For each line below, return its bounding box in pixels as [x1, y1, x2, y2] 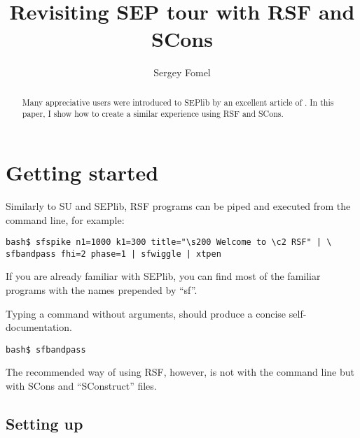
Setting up [6, 413, 83, 435]
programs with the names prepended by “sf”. [6, 283, 198, 297]
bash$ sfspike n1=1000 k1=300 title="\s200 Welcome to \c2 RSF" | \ [6, 237, 332, 248]
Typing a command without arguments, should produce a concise [6, 306, 286, 320]
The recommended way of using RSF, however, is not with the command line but [6, 365, 354, 379]
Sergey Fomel [153, 65, 211, 80]
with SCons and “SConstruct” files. [6, 379, 157, 393]
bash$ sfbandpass [6, 344, 86, 355]
